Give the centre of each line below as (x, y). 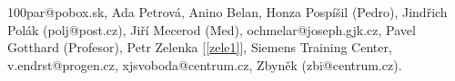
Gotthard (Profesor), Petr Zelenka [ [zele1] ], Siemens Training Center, (200, 47)
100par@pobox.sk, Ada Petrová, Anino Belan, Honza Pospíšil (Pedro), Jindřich (227, 12)
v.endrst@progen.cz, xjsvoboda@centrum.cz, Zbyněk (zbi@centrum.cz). (205, 64)
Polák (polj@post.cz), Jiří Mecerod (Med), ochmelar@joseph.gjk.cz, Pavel (212, 29)
